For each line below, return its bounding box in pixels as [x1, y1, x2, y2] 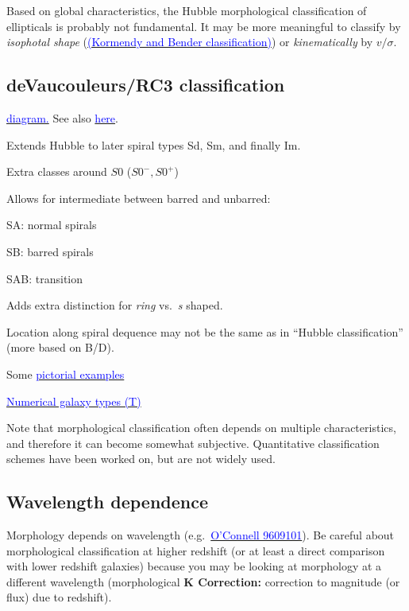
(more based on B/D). [6, 339, 114, 356]
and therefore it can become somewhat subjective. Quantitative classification [6, 434, 380, 451]
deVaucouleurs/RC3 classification [6, 72, 285, 97]
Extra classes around [6, 163, 107, 180]
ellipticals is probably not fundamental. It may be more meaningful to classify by [6, 18, 401, 34]
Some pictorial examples [6, 365, 125, 382]
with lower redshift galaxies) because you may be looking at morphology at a [6, 558, 382, 574]
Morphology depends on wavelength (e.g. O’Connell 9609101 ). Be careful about [6, 527, 395, 543]
